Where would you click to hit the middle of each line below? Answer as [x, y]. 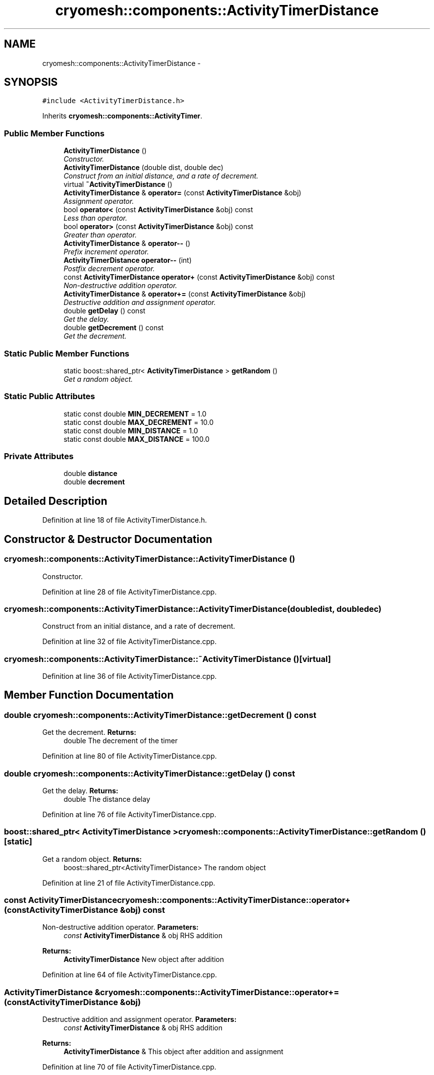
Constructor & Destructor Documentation [108, 539]
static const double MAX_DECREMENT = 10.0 [139, 422]
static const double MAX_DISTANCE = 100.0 [136, 439]
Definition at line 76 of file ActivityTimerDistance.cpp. [129, 814]
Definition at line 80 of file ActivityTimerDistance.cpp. [130, 756]
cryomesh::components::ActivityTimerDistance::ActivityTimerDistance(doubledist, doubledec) [193, 609]
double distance [90, 474]
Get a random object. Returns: [92, 859]
